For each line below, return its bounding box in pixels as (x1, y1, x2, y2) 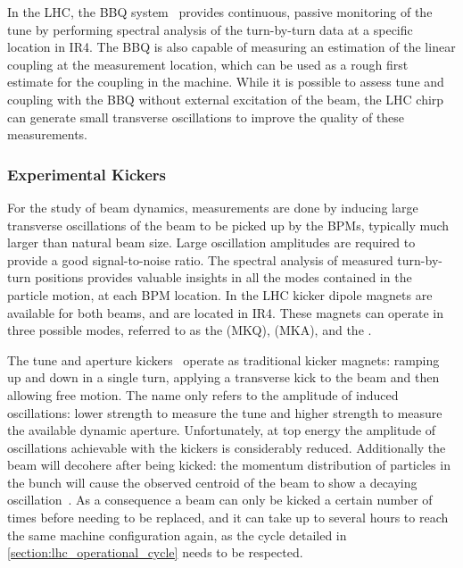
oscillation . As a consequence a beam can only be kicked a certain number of (7, 490, 433, 509)
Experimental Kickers (7, 163, 167, 185)
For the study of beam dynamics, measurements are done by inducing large (7, 197, 418, 216)
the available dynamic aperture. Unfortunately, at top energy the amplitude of (7, 421, 436, 439)
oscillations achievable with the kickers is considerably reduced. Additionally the (7, 438, 446, 456)
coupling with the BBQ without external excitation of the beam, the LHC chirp (7, 89, 444, 108)
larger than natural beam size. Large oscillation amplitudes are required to (7, 233, 416, 252)
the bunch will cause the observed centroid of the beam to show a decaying (7, 472, 418, 491)
